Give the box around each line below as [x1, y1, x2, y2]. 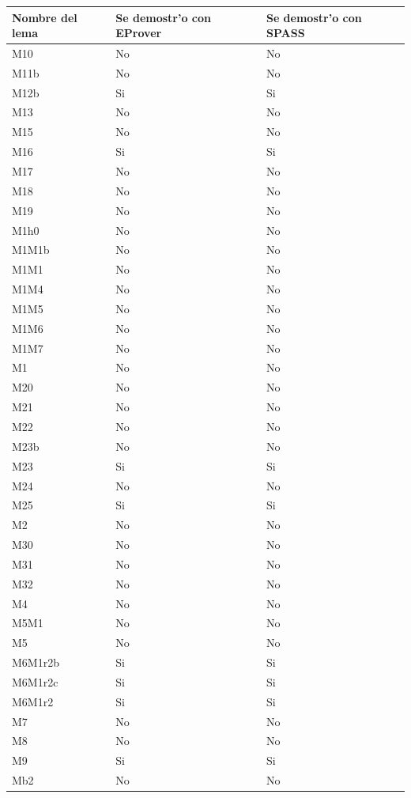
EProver [115, 25, 162, 41]
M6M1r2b [12, 654, 59, 671]
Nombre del [12, 9, 77, 25]
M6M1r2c [12, 673, 58, 690]
